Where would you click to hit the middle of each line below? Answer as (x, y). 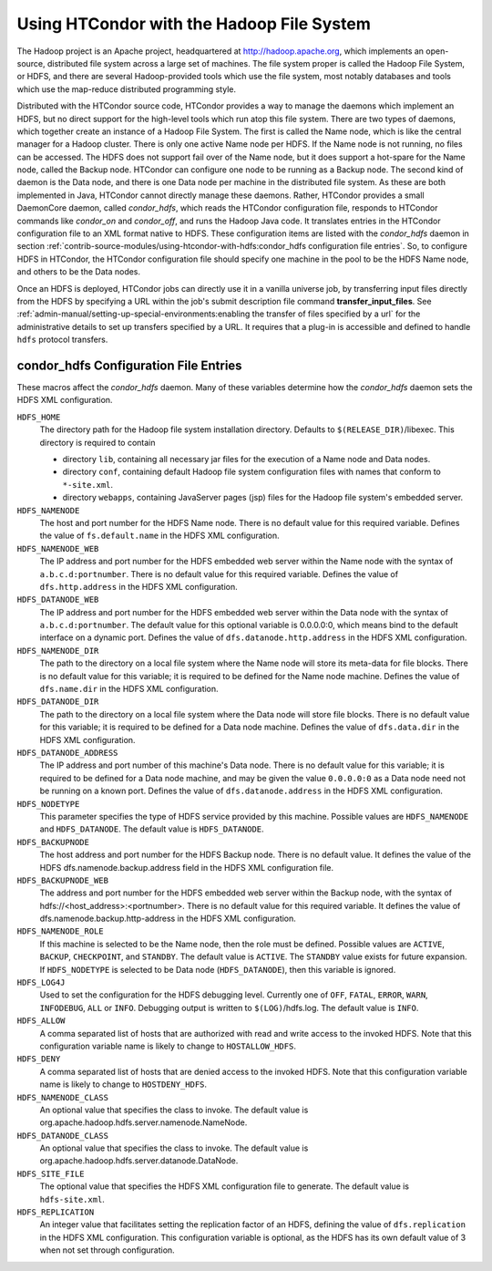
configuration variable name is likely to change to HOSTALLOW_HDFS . (168, 1046)
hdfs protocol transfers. (62, 340)
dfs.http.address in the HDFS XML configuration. (138, 586)
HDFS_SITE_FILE (51, 1173)
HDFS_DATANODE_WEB (58, 600)
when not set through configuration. (107, 1250)
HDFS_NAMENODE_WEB (58, 548)
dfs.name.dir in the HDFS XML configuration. (129, 689)
